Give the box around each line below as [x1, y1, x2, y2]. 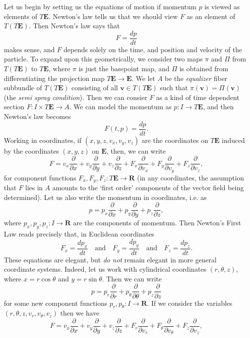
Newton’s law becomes [4, 111, 71, 121]
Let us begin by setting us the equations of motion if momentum [4, 1, 196, 11]
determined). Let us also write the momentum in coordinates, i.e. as [4, 192, 207, 202]
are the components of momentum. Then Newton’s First [73, 218, 241, 228]
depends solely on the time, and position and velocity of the [63, 44, 242, 54]
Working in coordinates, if [4, 135, 82, 145]
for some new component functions [4, 298, 107, 308]
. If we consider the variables [147, 298, 232, 308]
